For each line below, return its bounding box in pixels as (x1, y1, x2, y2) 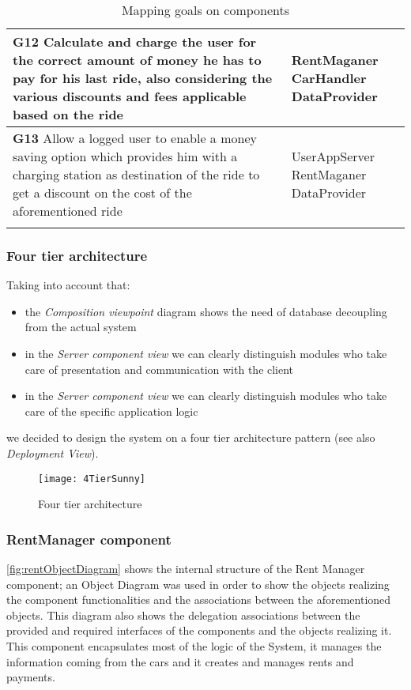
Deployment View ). (6, 444, 99, 461)
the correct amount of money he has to (13, 51, 262, 69)
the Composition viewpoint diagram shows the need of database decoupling (25, 303, 387, 319)
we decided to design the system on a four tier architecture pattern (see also (6, 429, 375, 446)
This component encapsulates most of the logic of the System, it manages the (6, 638, 382, 654)
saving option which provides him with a (13, 147, 238, 165)
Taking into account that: (6, 277, 130, 293)
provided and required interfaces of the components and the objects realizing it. (6, 622, 392, 639)
